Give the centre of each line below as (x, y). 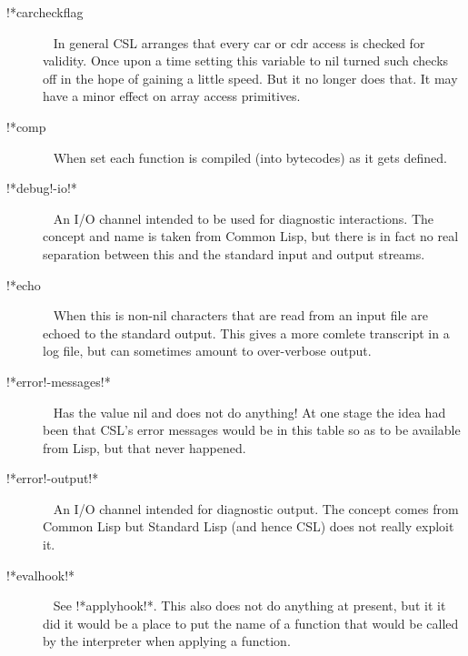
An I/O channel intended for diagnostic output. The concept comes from (256, 508)
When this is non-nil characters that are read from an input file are (240, 315)
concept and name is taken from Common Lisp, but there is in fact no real (251, 236)
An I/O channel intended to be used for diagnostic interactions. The (244, 218)
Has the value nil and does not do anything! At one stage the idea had (249, 412)
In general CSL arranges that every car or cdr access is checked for (239, 42)
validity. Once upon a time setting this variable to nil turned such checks (246, 61)
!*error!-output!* (53, 478)
